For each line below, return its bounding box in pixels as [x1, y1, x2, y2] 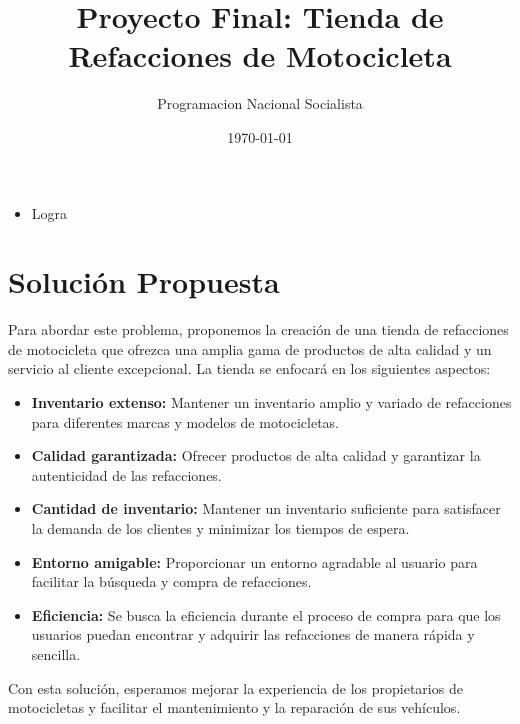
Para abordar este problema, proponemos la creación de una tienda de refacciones [8, 319, 509, 340]
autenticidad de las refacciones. [31, 464, 222, 485]
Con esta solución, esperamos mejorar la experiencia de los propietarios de [8, 677, 463, 698]
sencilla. [31, 643, 81, 664]
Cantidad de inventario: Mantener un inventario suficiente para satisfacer [31, 498, 501, 519]
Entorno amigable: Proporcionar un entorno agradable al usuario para [31, 551, 478, 572]
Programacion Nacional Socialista [157, 93, 363, 114]
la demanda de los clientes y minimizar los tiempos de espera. [31, 517, 410, 538]
